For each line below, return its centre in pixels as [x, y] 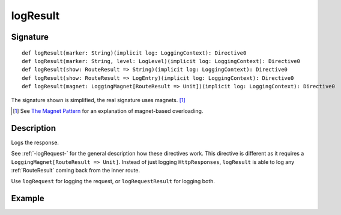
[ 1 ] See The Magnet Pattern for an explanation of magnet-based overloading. [108, 111]
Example [28, 198]
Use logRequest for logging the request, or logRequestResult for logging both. [113, 181]
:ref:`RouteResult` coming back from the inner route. [76, 170]
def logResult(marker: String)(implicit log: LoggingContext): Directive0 [134, 53]
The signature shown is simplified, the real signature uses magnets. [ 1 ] [98, 100]
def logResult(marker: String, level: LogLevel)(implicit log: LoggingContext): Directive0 [161, 61]
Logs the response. [35, 142]
